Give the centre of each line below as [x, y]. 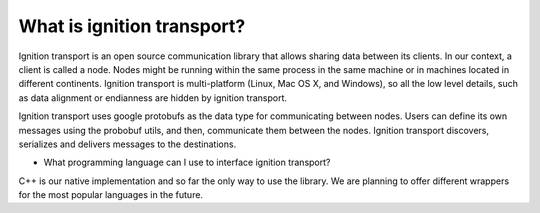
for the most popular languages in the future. [111, 195]
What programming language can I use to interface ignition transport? [187, 162]
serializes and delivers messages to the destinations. [127, 144]
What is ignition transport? [132, 26]
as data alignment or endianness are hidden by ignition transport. [153, 97]
